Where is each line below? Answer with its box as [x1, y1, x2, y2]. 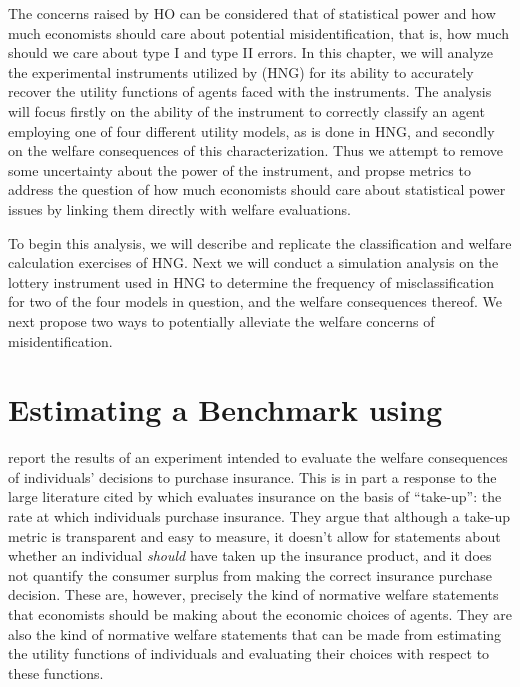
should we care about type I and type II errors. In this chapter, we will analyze [8, 42, 493, 63]
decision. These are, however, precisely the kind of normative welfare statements [8, 584, 499, 605]
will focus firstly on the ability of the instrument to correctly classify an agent [8, 100, 485, 121]
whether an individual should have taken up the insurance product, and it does [8, 545, 492, 566]
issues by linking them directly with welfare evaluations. [8, 198, 351, 219]
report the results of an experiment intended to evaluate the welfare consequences [8, 447, 508, 468]
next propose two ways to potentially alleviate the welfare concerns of [8, 310, 435, 331]
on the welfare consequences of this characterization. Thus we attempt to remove [8, 140, 504, 161]
